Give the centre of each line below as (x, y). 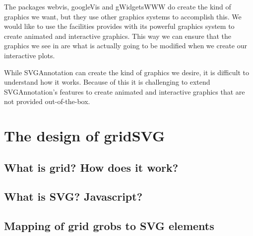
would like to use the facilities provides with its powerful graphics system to (119, 26)
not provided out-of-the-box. (47, 101)
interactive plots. (30, 55)
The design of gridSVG (85, 136)
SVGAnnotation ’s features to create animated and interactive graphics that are (125, 91)
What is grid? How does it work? (91, 167)
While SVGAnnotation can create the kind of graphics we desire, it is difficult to (126, 72)
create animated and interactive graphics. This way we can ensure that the (118, 36)
